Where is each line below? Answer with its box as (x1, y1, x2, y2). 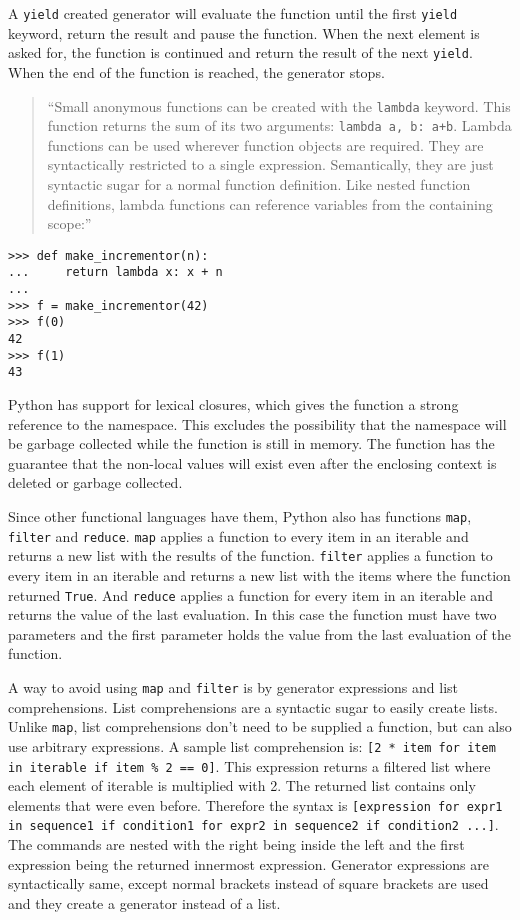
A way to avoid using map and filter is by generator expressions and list (8, 677, 459, 697)
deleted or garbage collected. (8, 472, 183, 493)
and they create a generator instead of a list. (8, 892, 281, 913)
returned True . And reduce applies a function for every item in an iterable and (8, 584, 493, 605)
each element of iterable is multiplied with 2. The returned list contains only (8, 775, 476, 796)
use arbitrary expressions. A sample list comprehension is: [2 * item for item (8, 735, 496, 756)
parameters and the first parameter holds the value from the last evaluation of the (8, 623, 511, 644)
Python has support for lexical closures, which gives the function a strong (8, 394, 459, 415)
